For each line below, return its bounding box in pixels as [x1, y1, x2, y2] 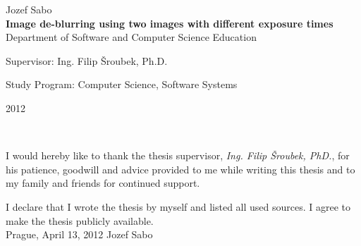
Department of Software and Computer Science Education [6, 30, 257, 44]
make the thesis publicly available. [6, 213, 154, 228]
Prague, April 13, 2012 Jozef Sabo [6, 227, 153, 242]
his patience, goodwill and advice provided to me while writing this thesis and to [6, 161, 355, 176]
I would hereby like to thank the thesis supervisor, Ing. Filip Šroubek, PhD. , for [6, 148, 350, 163]
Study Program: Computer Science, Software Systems [6, 77, 238, 92]
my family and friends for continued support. [6, 176, 200, 190]
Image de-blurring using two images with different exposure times [6, 16, 334, 30]
